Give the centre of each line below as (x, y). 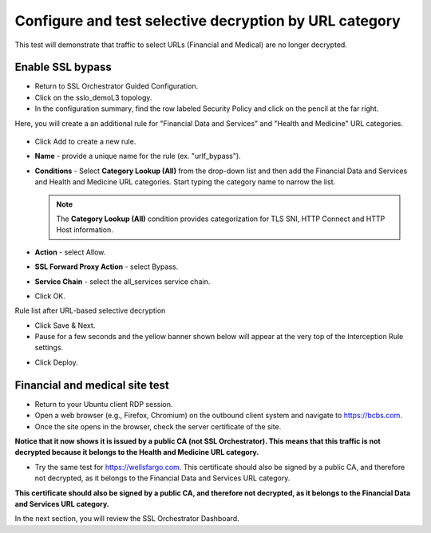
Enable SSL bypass (63, 67)
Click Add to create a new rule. (85, 142)
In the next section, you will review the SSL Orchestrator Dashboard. (127, 519)
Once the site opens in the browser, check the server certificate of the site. (158, 426)
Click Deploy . (57, 362)
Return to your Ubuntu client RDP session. (104, 404)
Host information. (85, 230)
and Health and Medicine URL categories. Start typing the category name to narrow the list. (185, 182)
